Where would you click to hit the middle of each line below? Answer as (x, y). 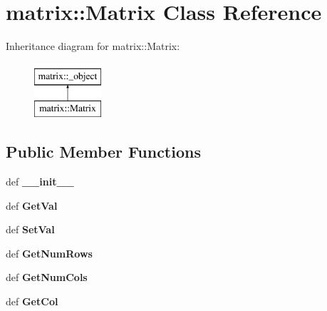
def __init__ (40, 182)
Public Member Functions (103, 152)
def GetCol (32, 301)
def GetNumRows (49, 253)
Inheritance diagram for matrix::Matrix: (93, 46)
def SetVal (30, 229)
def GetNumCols (47, 277)
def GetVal (32, 205)
